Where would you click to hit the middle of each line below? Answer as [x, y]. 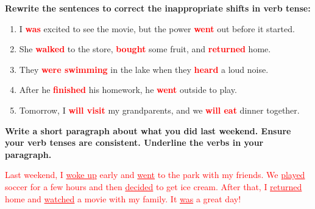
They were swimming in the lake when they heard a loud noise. [144, 69]
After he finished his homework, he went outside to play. [128, 90]
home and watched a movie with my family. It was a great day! [123, 198]
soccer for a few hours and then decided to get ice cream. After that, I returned [154, 186]
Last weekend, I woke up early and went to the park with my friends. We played [155, 175]
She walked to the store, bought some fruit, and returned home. [145, 49]
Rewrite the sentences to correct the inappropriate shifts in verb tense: [158, 8]
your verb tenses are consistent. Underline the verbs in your [134, 142]
